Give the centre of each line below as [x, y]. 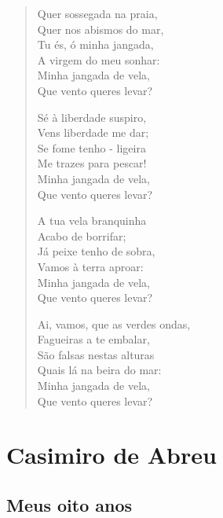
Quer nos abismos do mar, [101, 29]
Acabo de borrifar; [82, 235]
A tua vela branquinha [92, 220]
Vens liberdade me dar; [93, 132]
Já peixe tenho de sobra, [96, 251]
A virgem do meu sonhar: [99, 59]
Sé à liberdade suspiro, [92, 117]
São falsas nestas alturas [96, 354]
